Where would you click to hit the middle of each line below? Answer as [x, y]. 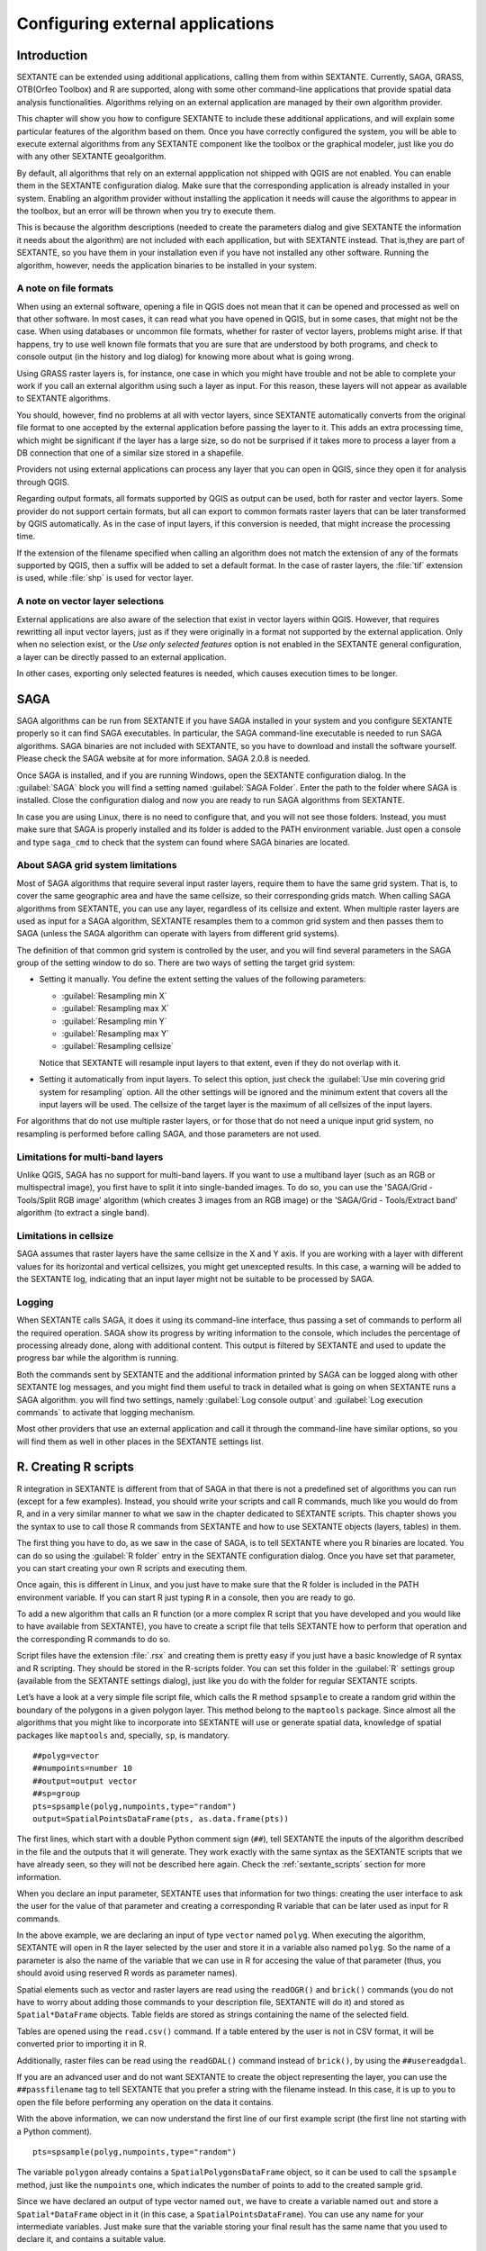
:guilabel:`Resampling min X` [114, 996]
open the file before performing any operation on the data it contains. [145, 2102]
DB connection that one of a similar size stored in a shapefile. [130, 452]
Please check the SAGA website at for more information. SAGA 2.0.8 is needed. [163, 759]
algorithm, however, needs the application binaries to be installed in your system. [167, 265]
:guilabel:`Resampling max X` [116, 1008]
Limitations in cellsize [65, 1235]
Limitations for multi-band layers [90, 1157]
